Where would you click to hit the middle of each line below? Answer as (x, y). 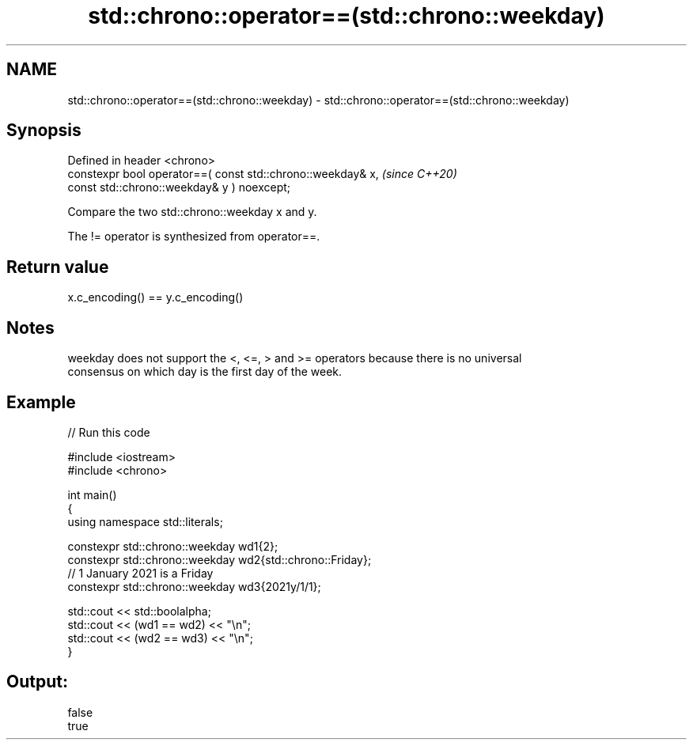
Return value (58, 267)
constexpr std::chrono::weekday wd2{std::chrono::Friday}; (220, 559)
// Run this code (109, 432)
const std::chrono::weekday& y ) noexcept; (179, 187)
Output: (37, 682)
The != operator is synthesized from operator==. (194, 237)
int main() (92, 494)
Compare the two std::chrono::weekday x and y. (192, 212)
